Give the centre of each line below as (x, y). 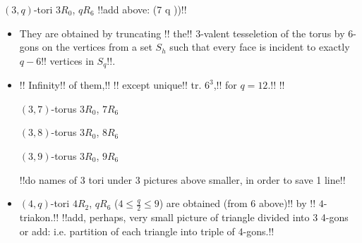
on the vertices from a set (97, 47)
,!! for (225, 85)
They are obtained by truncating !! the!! (106, 33)
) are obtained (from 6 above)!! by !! (237, 203)
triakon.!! (39, 217)
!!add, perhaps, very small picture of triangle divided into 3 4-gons (205, 217)
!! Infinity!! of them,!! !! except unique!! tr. (110, 85)
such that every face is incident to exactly (260, 47)
